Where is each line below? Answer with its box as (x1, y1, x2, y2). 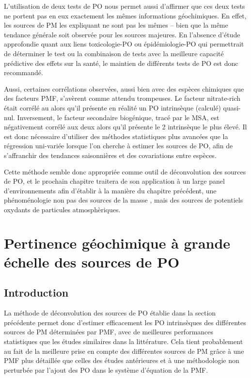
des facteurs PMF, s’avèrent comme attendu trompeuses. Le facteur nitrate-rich (4, 93, 241, 103)
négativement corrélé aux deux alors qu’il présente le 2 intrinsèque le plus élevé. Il (4, 122, 247, 132)
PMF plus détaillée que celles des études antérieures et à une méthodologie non (4, 355, 239, 365)
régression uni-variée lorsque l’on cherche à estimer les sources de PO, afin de (4, 141, 233, 151)
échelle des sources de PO (4, 252, 180, 271)
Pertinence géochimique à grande (4, 233, 231, 252)
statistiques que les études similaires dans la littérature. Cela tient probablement (4, 336, 243, 346)
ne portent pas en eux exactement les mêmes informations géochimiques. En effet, (4, 10, 247, 20)
